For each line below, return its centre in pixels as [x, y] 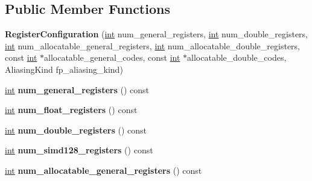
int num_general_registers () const [77, 89]
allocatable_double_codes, [237, 57]
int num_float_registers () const [71, 110]
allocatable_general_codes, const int [112, 57]
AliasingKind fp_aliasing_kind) [64, 69]
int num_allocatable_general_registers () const [103, 170]
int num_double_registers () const [76, 130]
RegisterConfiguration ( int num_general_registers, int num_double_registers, [157, 34]
